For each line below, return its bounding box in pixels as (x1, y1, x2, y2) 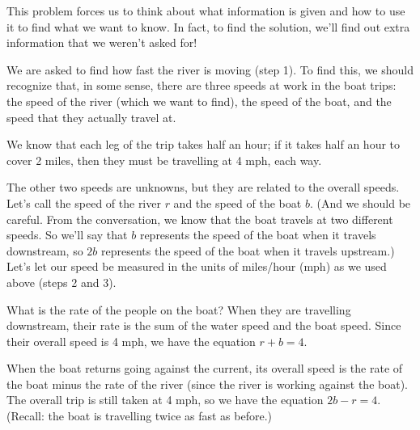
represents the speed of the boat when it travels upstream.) (101, 242, 395, 259)
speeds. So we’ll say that (6, 226, 128, 243)
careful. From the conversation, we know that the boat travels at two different (6, 210, 393, 227)
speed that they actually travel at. (6, 108, 176, 125)
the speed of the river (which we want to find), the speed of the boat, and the (6, 92, 392, 109)
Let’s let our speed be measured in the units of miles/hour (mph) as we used (6, 258, 387, 275)
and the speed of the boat (173, 194, 302, 211)
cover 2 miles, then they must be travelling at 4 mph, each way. (6, 151, 322, 168)
